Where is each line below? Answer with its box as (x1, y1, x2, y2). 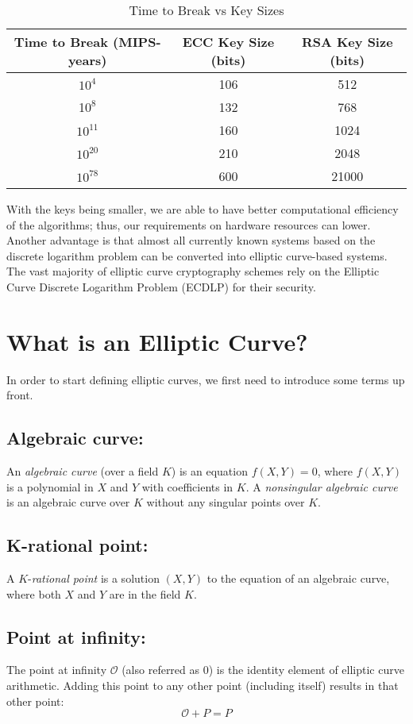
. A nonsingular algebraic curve (245, 478, 398, 495)
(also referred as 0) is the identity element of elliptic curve (122, 661, 404, 678)
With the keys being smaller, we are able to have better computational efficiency (6, 201, 399, 217)
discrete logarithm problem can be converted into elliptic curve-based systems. (6, 247, 388, 264)
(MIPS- (113, 33, 161, 51)
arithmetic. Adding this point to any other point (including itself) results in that (6, 677, 399, 694)
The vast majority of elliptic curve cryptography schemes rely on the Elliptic (6, 263, 380, 279)
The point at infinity (6, 661, 107, 678)
